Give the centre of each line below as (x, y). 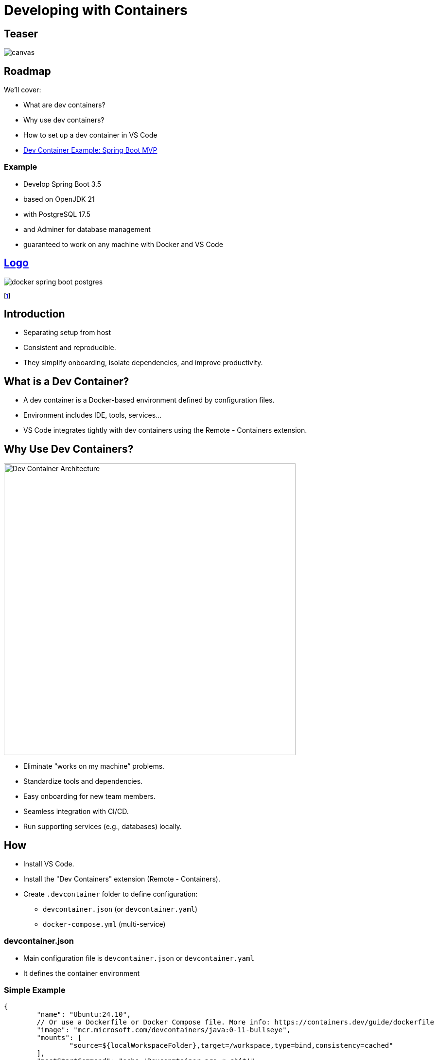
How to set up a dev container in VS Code (90, 135)
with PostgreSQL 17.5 (57, 214)
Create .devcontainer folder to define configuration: (111, 894)
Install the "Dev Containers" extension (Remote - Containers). (122, 879)
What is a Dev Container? (67, 381)
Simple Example (35, 990)
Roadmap (27, 71)
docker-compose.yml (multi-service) (104, 924)
